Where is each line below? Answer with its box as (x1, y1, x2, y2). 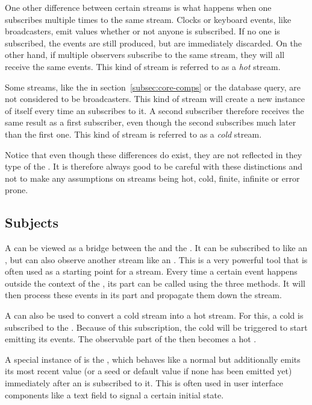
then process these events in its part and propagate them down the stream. (5, 289, 282, 301)
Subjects (5, 213, 59, 232)
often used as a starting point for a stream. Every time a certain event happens (5, 265, 298, 278)
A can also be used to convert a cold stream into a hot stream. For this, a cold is (5, 309, 304, 322)
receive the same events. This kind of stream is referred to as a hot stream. (5, 60, 281, 72)
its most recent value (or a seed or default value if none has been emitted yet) (5, 365, 292, 377)
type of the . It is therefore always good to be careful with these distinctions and (5, 160, 302, 173)
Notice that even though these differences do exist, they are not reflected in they (5, 148, 302, 161)
